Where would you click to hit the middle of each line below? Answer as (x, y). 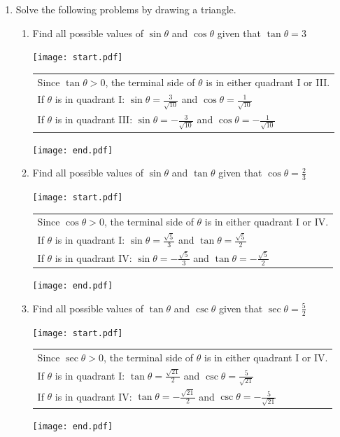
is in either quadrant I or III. (268, 82)
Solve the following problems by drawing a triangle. (126, 9)
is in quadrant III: (94, 119)
